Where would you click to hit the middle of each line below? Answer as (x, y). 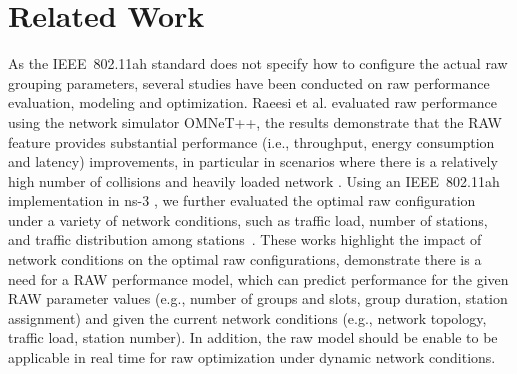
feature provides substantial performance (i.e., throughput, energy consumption (251, 141)
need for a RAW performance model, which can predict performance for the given (258, 278)
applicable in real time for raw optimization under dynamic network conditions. (252, 357)
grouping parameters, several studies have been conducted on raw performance (249, 82)
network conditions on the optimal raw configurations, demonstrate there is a (245, 259)
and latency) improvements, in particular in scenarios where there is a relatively (253, 161)
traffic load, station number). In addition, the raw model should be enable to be (253, 337)
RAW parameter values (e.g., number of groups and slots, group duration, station (258, 298)
